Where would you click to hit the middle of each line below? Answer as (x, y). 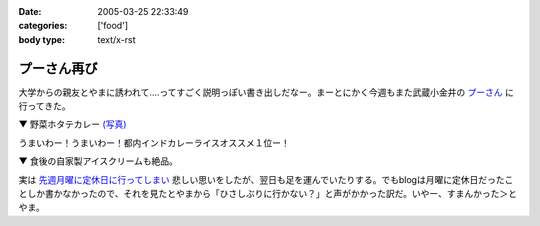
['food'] (113, 26)
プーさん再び (58, 68)
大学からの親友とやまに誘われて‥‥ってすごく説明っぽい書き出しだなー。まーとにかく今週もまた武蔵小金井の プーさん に (266, 92)
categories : (43, 26)
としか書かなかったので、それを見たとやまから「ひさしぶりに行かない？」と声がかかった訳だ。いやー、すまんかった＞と (267, 194)
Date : (30, 11)
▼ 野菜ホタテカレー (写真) (72, 124)
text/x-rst (116, 39)
